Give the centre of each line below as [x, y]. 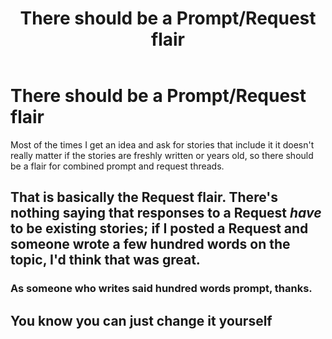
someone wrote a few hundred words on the [150, 244]
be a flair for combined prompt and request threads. [117, 166]
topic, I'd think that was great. [105, 260]
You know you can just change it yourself [141, 320]
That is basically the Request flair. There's [144, 197]
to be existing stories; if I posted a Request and [159, 228]
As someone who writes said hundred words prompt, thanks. [161, 289]
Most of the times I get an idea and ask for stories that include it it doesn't [162, 144]
